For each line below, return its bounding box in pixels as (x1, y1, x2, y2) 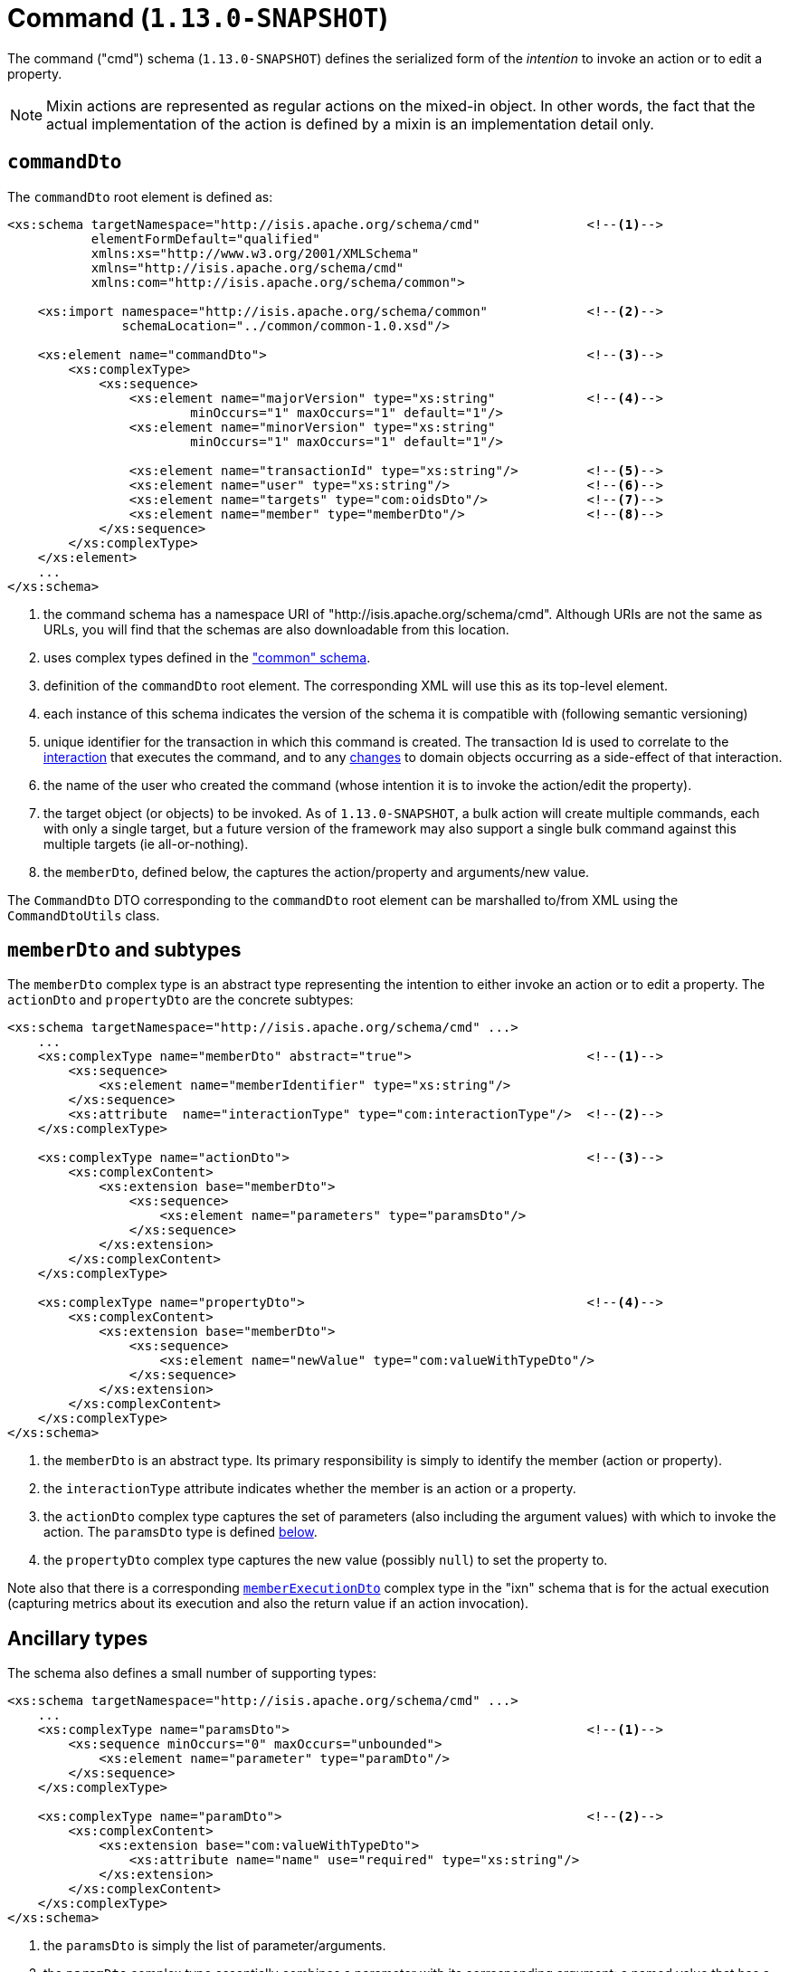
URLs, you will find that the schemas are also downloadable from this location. (43, 621, 509, 637)
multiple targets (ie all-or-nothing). (43, 835, 249, 852)
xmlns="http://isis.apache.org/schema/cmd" (90, 260, 404, 275)
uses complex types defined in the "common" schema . (43, 649, 371, 665)
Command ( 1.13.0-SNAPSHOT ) (7, 3, 388, 33)
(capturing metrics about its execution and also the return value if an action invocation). (7, 1596, 529, 1612)
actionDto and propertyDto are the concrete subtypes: (7, 992, 354, 1008)
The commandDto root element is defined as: (7, 188, 273, 205)
